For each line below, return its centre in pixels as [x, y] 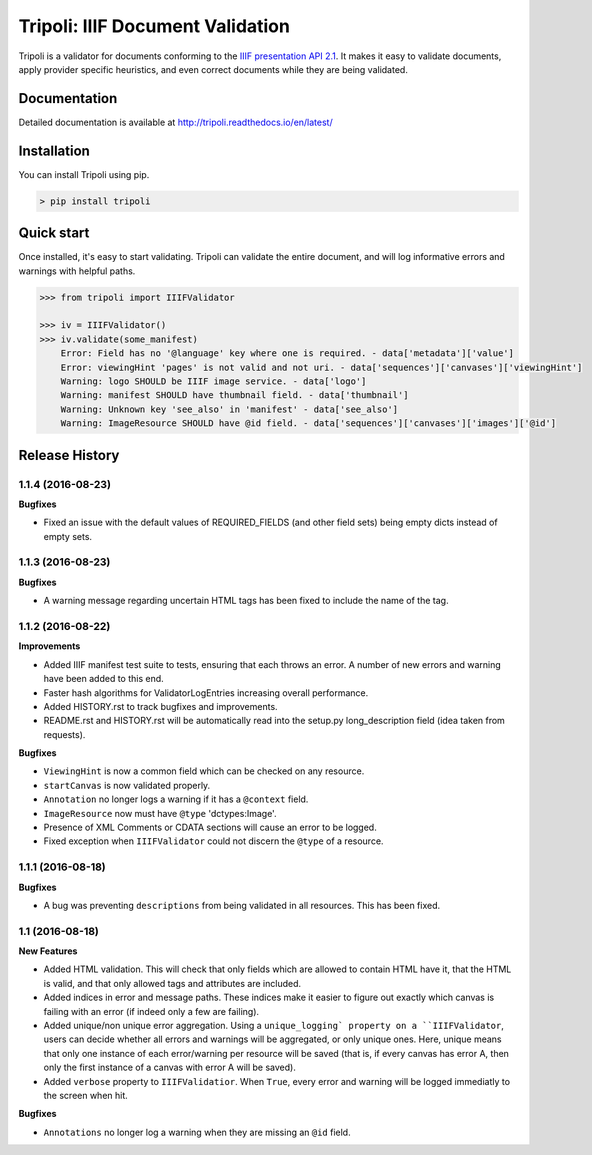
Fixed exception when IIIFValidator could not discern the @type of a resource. [213, 841]
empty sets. [68, 536]
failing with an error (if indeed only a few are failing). [151, 1011]
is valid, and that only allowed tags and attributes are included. [172, 983]
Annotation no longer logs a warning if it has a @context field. [176, 799]
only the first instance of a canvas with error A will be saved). [170, 1067]
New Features [48, 951]
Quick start [54, 233]
